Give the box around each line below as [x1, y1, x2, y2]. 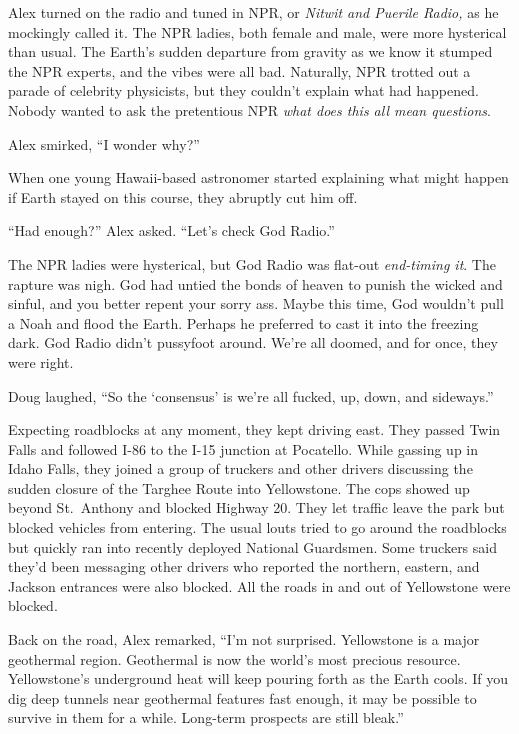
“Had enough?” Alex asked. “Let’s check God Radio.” [8, 220, 335, 241]
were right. [8, 351, 74, 372]
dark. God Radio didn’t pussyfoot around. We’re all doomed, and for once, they [8, 332, 498, 353]
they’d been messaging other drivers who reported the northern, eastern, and [8, 556, 480, 577]
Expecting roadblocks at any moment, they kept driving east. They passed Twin [8, 419, 501, 440]
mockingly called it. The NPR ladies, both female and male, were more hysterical [8, 21, 507, 42]
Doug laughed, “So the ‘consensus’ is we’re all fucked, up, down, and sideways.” [8, 385, 494, 406]
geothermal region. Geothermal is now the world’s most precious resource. [8, 648, 461, 669]
